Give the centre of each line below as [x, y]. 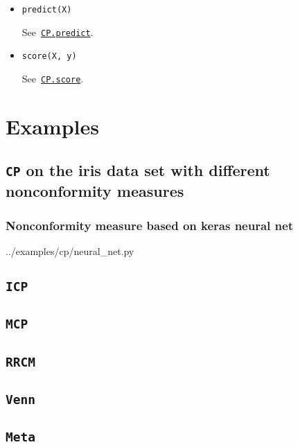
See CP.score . [53, 78]
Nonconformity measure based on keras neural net [149, 225]
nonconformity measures [95, 191]
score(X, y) [49, 56]
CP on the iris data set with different [138, 170]
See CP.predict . [58, 32]
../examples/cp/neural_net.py [70, 251]
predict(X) [47, 10]
